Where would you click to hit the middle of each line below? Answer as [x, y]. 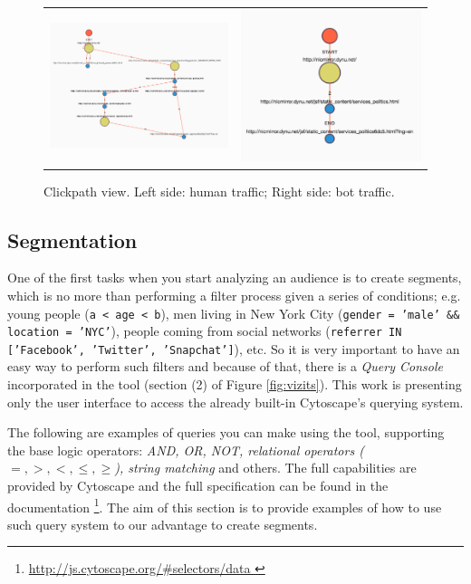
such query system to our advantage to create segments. [163, 524]
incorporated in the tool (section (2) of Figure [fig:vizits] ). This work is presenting [235, 384]
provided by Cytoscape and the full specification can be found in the [198, 486]
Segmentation [72, 239]
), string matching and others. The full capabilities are [265, 468]
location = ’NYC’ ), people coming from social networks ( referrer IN [205, 331]
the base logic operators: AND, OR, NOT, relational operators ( [186, 450]
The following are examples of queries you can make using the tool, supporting [226, 432]
